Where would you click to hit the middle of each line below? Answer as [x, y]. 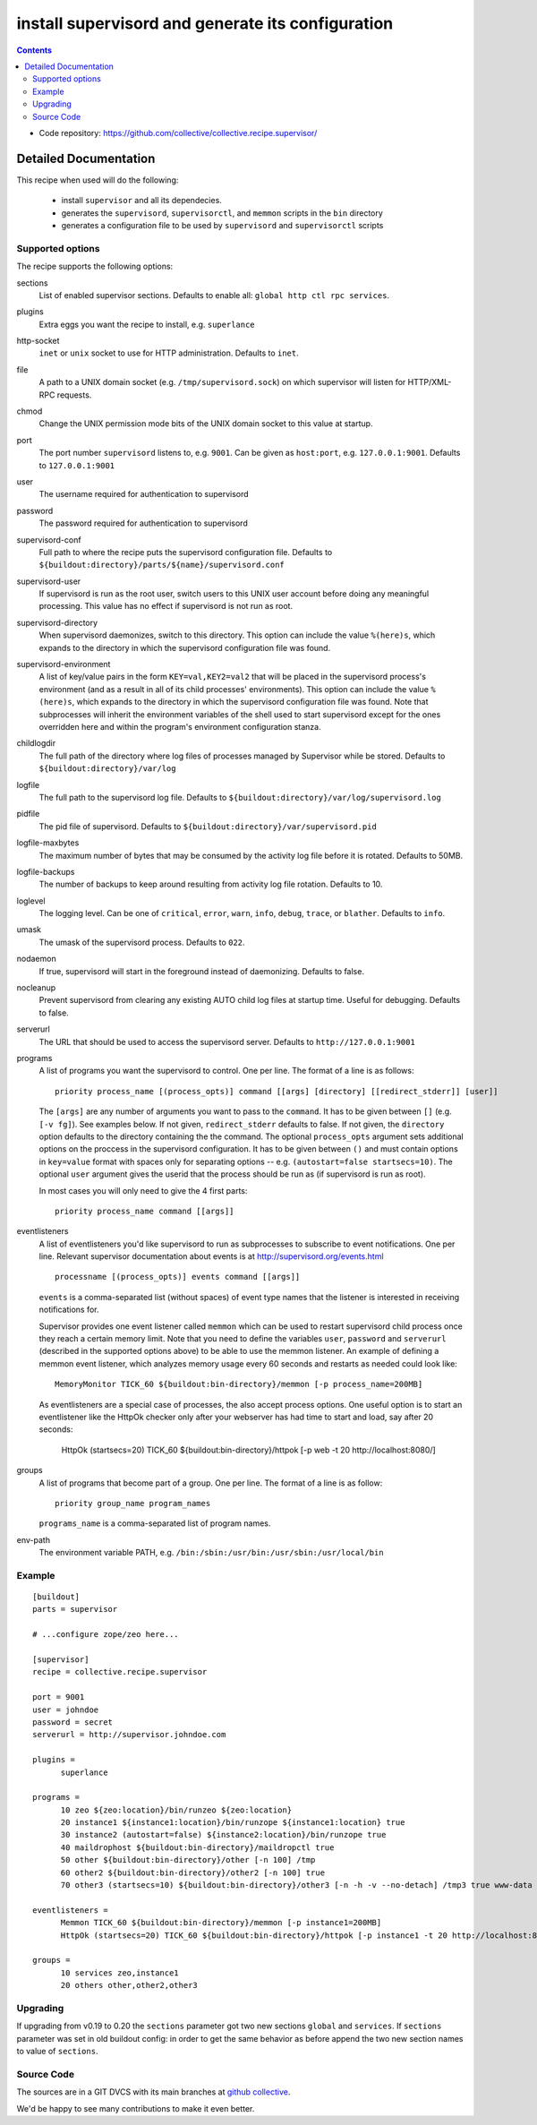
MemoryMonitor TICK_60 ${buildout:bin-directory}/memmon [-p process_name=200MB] [239, 1384]
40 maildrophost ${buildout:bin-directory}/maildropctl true [197, 1847]
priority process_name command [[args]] [145, 1211]
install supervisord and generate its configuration [205, 23]
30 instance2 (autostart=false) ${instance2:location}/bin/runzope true [223, 1835]
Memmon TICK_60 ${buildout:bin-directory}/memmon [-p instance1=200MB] [221, 1923]
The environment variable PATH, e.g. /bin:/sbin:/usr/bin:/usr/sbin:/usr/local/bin [211, 1553]
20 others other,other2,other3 [129, 1985]
